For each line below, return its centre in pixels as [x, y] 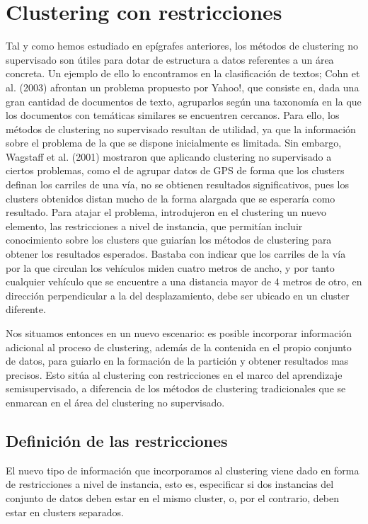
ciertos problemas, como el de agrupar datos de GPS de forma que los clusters [175, 170]
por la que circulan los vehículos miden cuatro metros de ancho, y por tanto [170, 267]
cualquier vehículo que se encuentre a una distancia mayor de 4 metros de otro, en [184, 281]
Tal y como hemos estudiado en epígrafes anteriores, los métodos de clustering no [182, 46]
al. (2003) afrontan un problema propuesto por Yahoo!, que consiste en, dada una [183, 87]
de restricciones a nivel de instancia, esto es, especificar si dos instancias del [170, 484]
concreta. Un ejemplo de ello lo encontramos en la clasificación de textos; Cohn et [183, 73]
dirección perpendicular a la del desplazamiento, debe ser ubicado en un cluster [178, 295]
